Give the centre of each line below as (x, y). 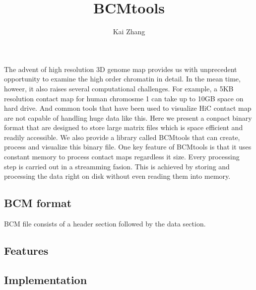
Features (26, 251)
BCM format (38, 203)
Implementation (46, 279)
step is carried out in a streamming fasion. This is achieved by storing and (117, 166)
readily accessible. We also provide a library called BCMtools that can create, (122, 137)
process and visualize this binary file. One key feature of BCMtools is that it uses (128, 147)
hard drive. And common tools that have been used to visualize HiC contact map (128, 108)
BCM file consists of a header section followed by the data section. (105, 224)
